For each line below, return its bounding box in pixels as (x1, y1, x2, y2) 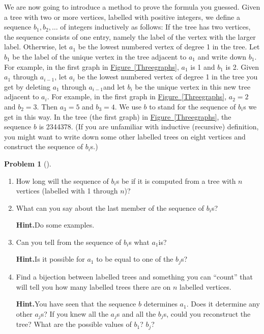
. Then (37, 101, 58, 112)
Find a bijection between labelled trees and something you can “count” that (16, 271, 253, 282)
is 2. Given (225, 61, 259, 72)
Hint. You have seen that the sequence (16, 298, 136, 309)
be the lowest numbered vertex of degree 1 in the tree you (77, 71, 258, 82)
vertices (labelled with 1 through (16, 185, 118, 196)
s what (129, 236, 150, 247)
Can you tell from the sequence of (16, 236, 122, 247)
